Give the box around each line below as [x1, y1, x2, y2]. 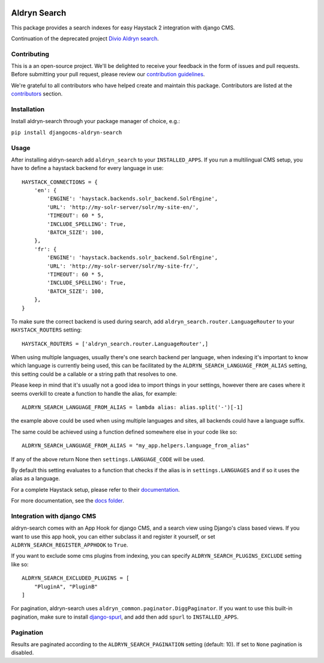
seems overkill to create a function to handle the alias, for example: [11, 390, 177, 397]
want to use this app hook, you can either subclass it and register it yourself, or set [11, 533, 215, 540]
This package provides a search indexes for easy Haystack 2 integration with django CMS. [11, 24, 235, 31]
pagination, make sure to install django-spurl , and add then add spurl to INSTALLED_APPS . [11, 613, 239, 620]
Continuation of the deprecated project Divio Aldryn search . [11, 35, 159, 42]
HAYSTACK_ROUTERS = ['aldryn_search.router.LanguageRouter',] [22, 340, 209, 347]
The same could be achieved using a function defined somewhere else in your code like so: [11, 428, 238, 435]
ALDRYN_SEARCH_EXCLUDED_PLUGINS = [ [22, 575, 130, 582]
